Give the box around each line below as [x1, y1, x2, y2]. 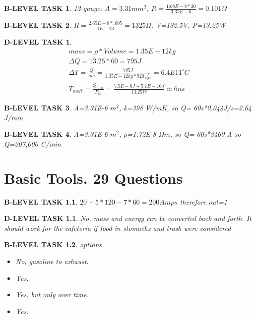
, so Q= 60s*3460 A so [170, 129, 241, 139]
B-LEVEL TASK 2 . [4, 19, 71, 30]
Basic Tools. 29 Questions [4, 167, 183, 188]
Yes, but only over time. [15, 289, 89, 300]
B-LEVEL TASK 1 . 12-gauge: [4, 3, 103, 13]
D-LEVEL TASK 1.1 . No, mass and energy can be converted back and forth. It [4, 213, 252, 223]
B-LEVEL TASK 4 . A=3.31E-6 [4, 129, 108, 139]
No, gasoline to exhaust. [15, 256, 89, 266]
